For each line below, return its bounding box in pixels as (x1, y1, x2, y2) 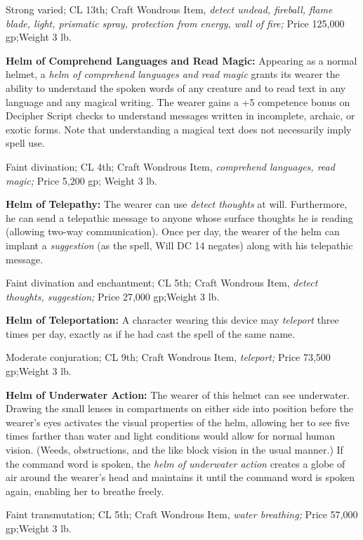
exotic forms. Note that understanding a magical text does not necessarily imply (6, 121, 352, 136)
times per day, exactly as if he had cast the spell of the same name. (6, 326, 296, 341)
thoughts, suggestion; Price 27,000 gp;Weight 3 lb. (6, 289, 220, 303)
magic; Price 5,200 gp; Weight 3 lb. (6, 173, 157, 187)
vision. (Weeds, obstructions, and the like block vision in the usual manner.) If (6, 442, 343, 457)
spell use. (6, 136, 45, 150)
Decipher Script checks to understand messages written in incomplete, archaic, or (6, 108, 355, 123)
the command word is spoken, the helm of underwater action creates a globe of (6, 456, 345, 470)
